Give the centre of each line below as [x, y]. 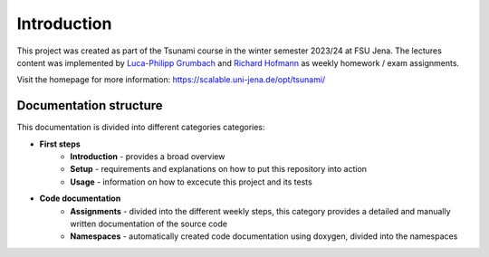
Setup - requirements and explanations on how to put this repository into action [218, 169]
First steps [60, 144]
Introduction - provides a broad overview [148, 157]
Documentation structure [90, 105]
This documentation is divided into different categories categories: [141, 128]
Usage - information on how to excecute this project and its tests [191, 182]
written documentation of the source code [149, 224]
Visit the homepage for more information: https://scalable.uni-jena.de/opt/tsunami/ [171, 80]
